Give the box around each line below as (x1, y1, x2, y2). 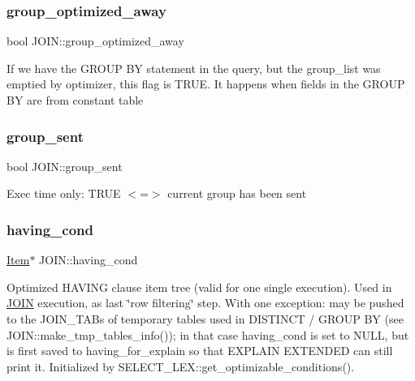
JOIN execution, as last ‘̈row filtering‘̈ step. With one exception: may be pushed (6, 294, 404, 311)
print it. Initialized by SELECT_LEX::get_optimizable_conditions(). (6, 357, 355, 375)
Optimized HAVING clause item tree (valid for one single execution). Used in (6, 278, 392, 295)
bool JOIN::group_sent (6, 157, 123, 174)
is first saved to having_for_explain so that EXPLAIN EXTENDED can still (6, 342, 393, 359)
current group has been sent (167, 185, 307, 202)
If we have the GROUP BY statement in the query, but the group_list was (6, 59, 381, 76)
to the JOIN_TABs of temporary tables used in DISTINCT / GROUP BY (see (6, 310, 404, 327)
